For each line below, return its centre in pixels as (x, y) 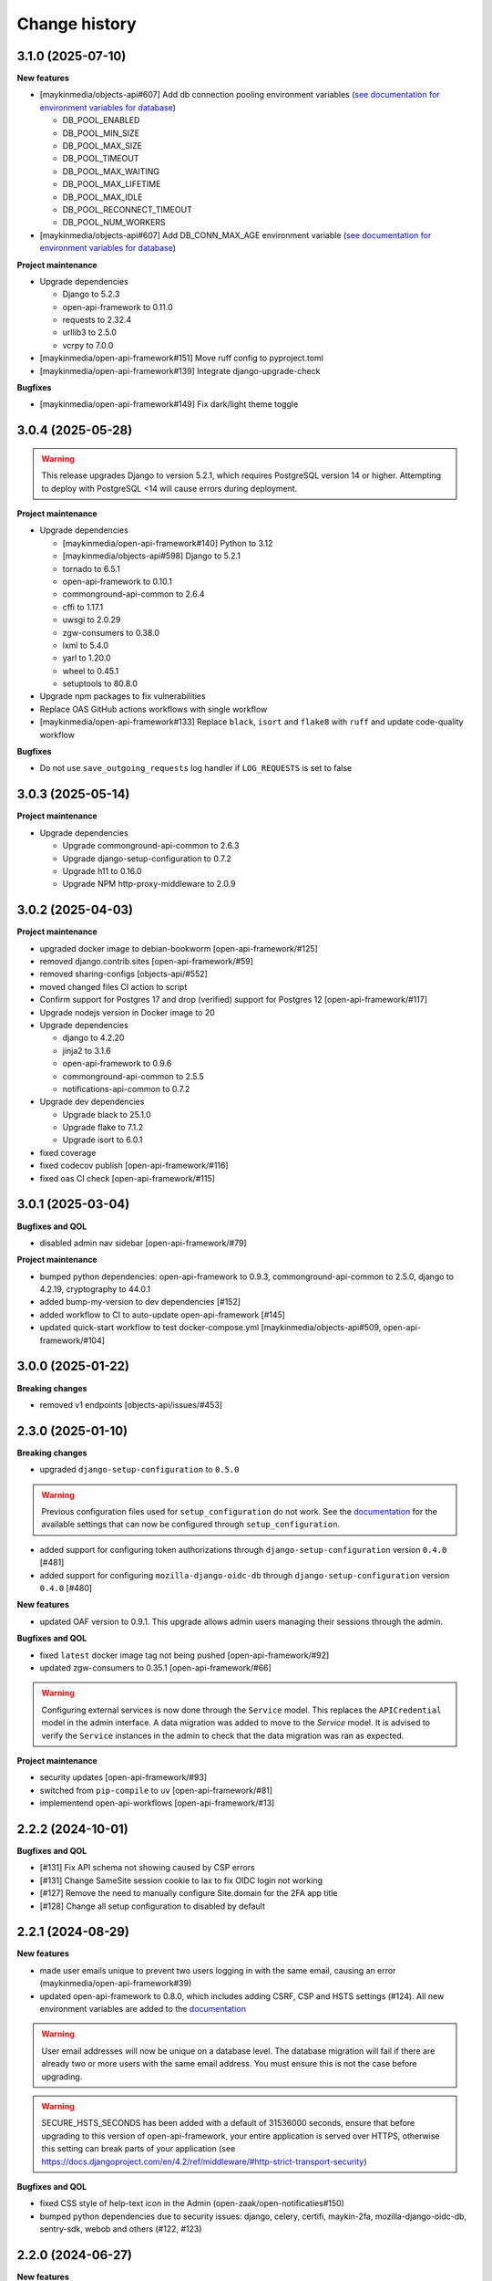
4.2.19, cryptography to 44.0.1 (95, 1289)
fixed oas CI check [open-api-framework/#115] (128, 1178)
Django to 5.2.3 (91, 294)
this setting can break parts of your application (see (138, 2149)
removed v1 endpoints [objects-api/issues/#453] (131, 1404)
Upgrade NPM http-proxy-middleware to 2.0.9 (149, 884)
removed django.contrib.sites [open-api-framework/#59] (147, 961)
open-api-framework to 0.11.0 (118, 307)
